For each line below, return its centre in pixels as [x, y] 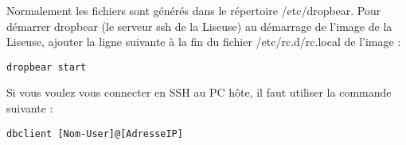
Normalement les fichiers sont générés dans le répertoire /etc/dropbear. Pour [194, 10]
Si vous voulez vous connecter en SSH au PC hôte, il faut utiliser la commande [199, 92]
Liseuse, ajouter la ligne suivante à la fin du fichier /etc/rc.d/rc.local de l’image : [204, 42]
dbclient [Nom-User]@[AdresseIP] [95, 134]
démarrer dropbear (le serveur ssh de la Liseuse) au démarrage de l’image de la [199, 26]
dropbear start [47, 67]
